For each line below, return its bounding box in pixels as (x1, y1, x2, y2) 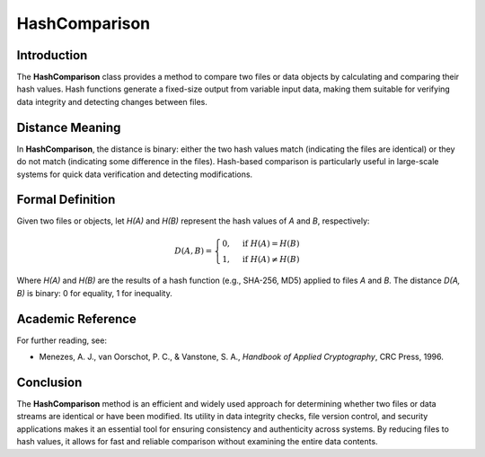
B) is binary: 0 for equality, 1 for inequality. (16, 287, 172, 298)
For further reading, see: (16, 335, 108, 346)
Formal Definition (16, 192, 116, 207)
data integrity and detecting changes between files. (16, 96, 208, 107)
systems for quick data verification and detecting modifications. (16, 169, 253, 180)
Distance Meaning (16, 119, 121, 135)
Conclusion (16, 374, 83, 390)
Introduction (16, 48, 88, 63)
